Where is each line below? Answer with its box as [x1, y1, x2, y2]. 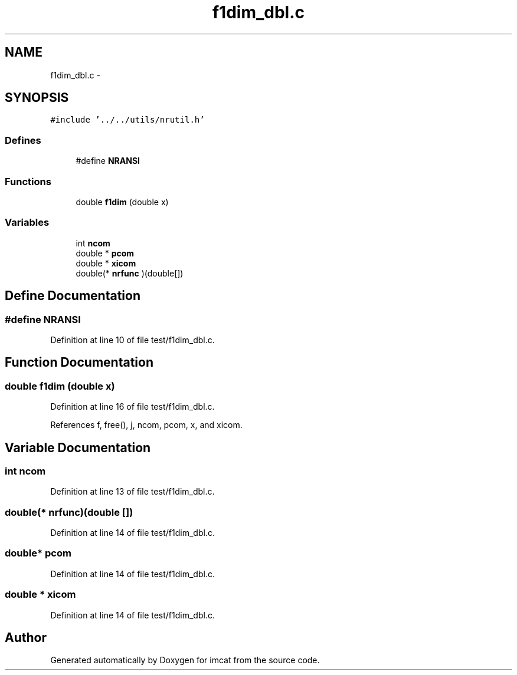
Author [5, 630, 47, 646]
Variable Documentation [5, 440, 151, 455]
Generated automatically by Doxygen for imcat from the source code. [50, 655, 320, 666]
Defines [5, 134, 41, 146]
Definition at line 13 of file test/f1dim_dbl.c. [50, 486, 215, 497]
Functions [5, 175, 51, 187]
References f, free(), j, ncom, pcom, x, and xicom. [50, 420, 243, 430]
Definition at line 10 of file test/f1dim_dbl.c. [50, 334, 215, 345]
